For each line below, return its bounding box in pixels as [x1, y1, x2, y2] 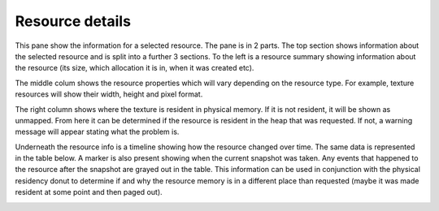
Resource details [15, 12, 132, 30]
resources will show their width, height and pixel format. [15, 89, 203, 99]
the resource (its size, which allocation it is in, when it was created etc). [15, 63, 254, 73]
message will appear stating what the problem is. [15, 127, 180, 137]
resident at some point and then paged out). [15, 187, 163, 197]
